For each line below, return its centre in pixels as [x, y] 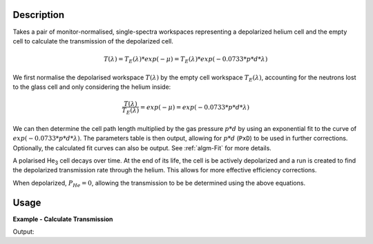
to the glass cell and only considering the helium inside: [92, 87]
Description [39, 15]
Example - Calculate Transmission [63, 219]
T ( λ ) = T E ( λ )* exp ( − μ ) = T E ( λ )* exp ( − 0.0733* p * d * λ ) [186, 60]
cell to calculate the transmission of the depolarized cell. [93, 41]
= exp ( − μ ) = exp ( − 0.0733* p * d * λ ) [195, 108]
